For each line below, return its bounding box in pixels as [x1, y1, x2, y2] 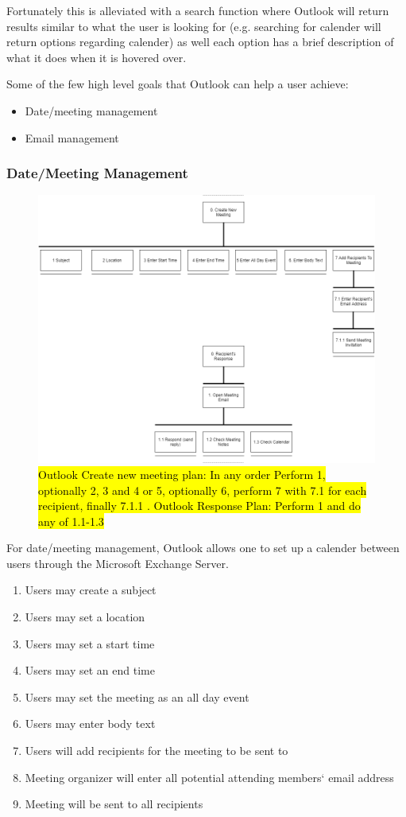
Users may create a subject [25, 582, 157, 598]
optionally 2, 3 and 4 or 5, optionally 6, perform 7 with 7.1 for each [38, 481, 367, 498]
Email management [25, 129, 119, 146]
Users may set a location [25, 609, 145, 625]
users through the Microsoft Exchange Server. [6, 554, 229, 571]
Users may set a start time [25, 635, 155, 652]
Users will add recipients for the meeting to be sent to [25, 742, 288, 759]
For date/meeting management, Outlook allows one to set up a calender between [6, 539, 400, 556]
